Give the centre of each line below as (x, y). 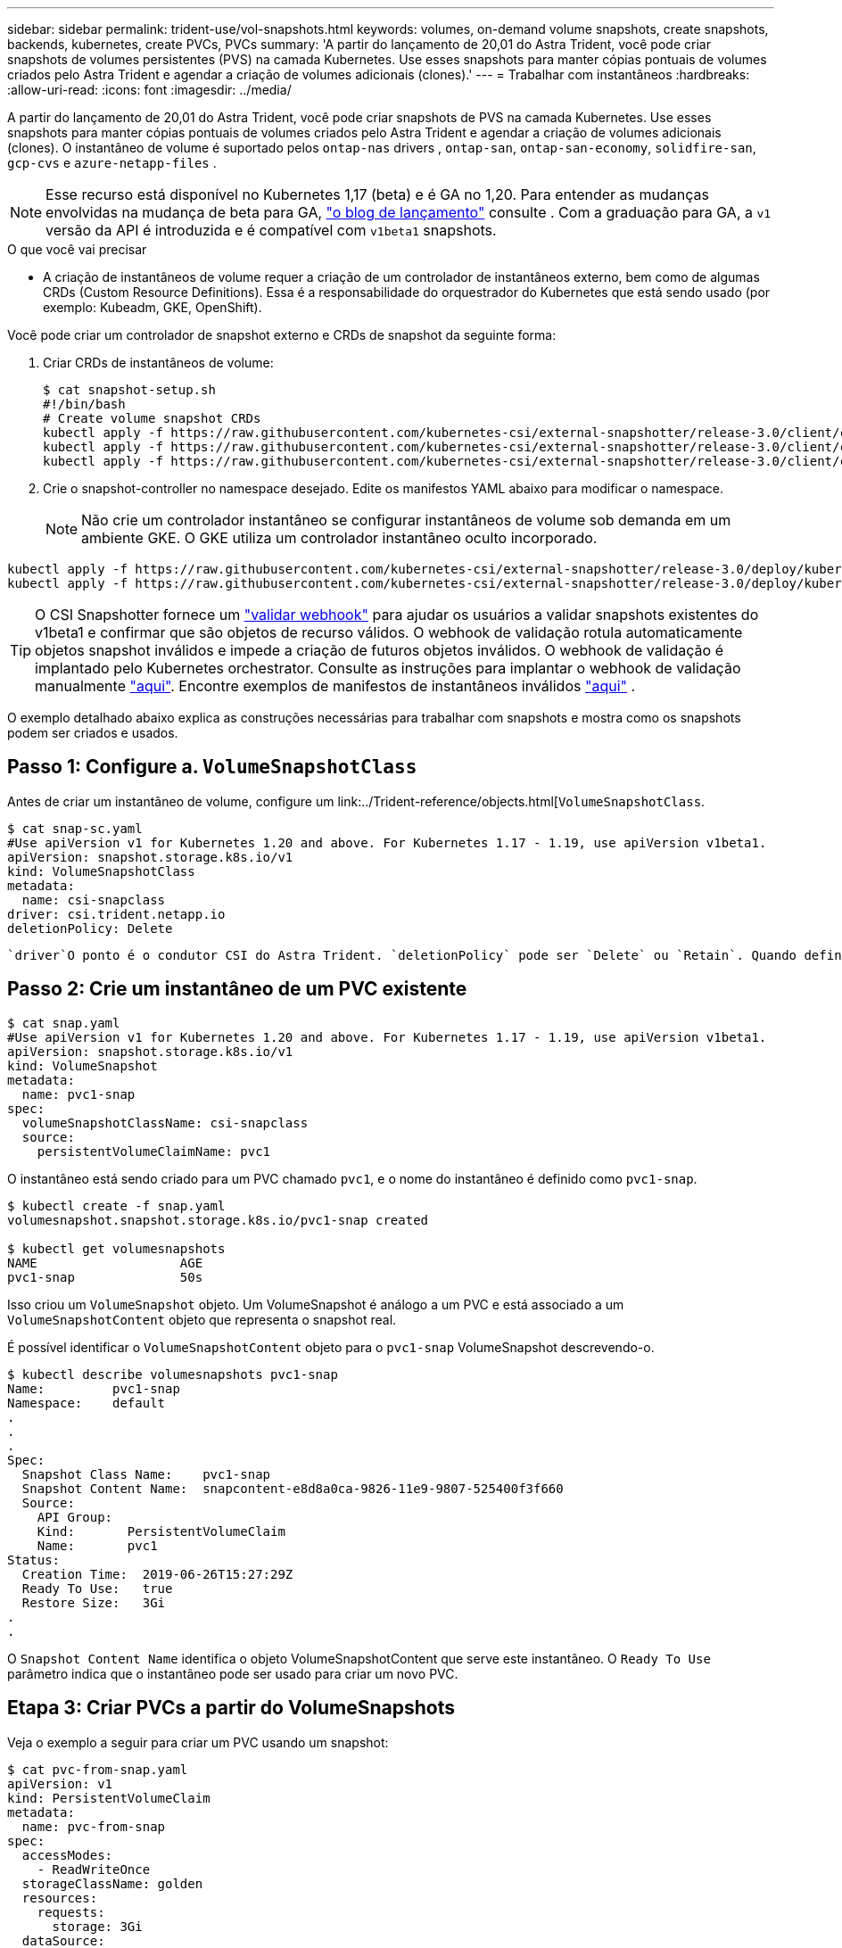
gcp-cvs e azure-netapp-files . (112, 163)
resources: (60, 1898)
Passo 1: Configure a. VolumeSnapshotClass (212, 767)
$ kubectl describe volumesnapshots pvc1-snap (173, 1374)
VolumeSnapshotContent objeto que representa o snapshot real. (202, 1319)
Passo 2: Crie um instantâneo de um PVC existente (237, 989)
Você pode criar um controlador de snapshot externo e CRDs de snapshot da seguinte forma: (282, 335)
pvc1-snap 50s (105, 1277)
